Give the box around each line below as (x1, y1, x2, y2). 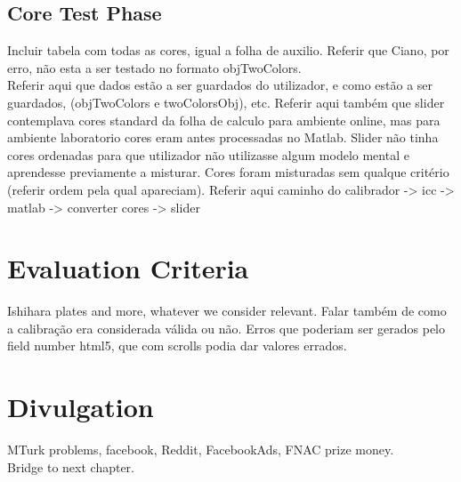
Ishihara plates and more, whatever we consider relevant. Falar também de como (7, 301, 447, 320)
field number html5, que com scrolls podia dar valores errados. (7, 336, 347, 355)
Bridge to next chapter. (7, 457, 134, 476)
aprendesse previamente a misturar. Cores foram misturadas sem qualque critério (7, 163, 449, 181)
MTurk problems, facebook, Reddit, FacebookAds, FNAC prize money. (7, 440, 394, 459)
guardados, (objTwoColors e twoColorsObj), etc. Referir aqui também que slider (7, 92, 445, 111)
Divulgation (7, 389, 154, 425)
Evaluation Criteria (7, 250, 249, 286)
